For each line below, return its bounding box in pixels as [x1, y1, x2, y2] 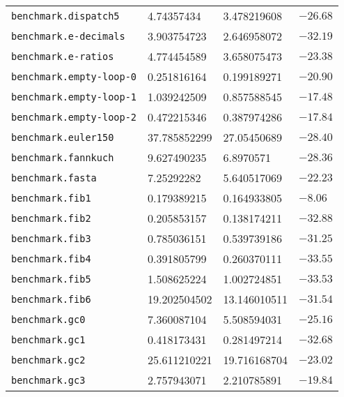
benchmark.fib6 [11, 293, 91, 305]
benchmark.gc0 [11, 313, 86, 325]
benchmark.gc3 [11, 374, 86, 386]
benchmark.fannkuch [11, 151, 114, 163]
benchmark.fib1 [11, 192, 91, 204]
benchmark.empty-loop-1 [11, 91, 137, 103]
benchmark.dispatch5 [11, 10, 120, 22]
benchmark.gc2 [11, 354, 86, 366]
